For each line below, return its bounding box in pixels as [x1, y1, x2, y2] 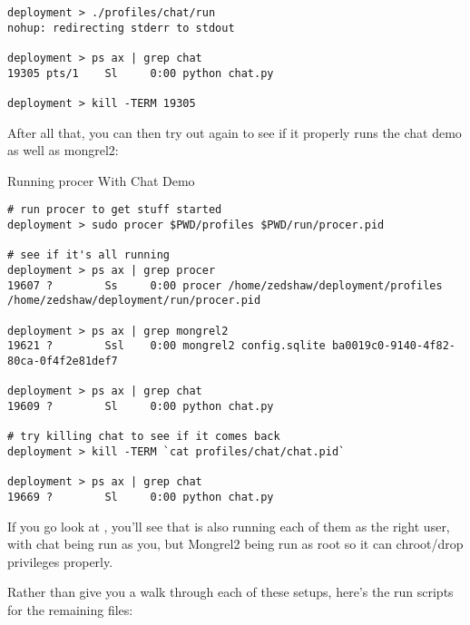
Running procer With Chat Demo [7, 171, 195, 190]
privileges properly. [7, 552, 113, 571]
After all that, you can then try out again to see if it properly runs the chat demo [7, 122, 462, 142]
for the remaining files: [7, 600, 133, 619]
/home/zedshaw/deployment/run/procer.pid [7, 294, 261, 308]
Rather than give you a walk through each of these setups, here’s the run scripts [7, 582, 454, 601]
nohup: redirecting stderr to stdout [7, 21, 235, 34]
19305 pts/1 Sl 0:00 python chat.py [7, 66, 274, 80]
